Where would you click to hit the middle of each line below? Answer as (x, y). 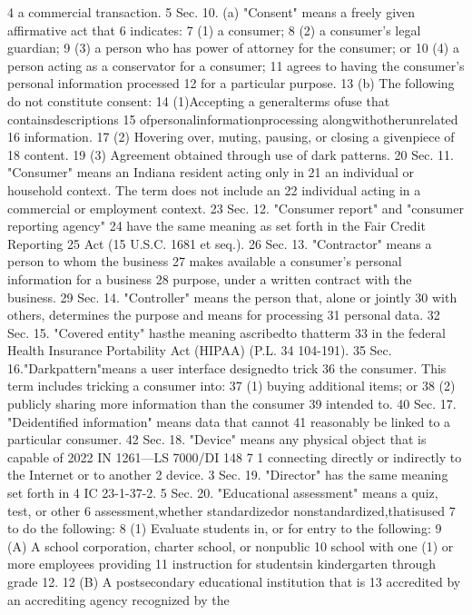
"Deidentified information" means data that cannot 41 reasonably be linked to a (229, 421)
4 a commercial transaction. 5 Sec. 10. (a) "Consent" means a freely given (211, 12)
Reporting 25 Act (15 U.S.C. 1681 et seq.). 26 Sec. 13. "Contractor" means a (220, 243)
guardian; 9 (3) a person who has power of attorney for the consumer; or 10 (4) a (233, 48)
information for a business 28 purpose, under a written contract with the (210, 278)
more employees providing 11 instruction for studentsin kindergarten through (221, 564)
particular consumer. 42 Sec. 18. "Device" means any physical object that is (217, 439)
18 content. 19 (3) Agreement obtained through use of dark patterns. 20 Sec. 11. (231, 154)
